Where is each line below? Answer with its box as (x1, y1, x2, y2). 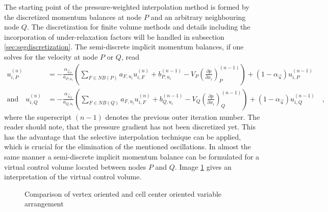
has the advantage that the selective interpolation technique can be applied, (4, 131, 241, 142)
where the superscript (4, 111, 72, 122)
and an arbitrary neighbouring (150, 11, 246, 22)
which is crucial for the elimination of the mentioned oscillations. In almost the (4, 141, 251, 152)
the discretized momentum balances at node (4, 11, 142, 22)
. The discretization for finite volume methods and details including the (27, 21, 250, 32)
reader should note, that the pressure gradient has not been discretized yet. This (4, 121, 256, 132)
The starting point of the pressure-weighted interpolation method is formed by (4, 2, 249, 12)
